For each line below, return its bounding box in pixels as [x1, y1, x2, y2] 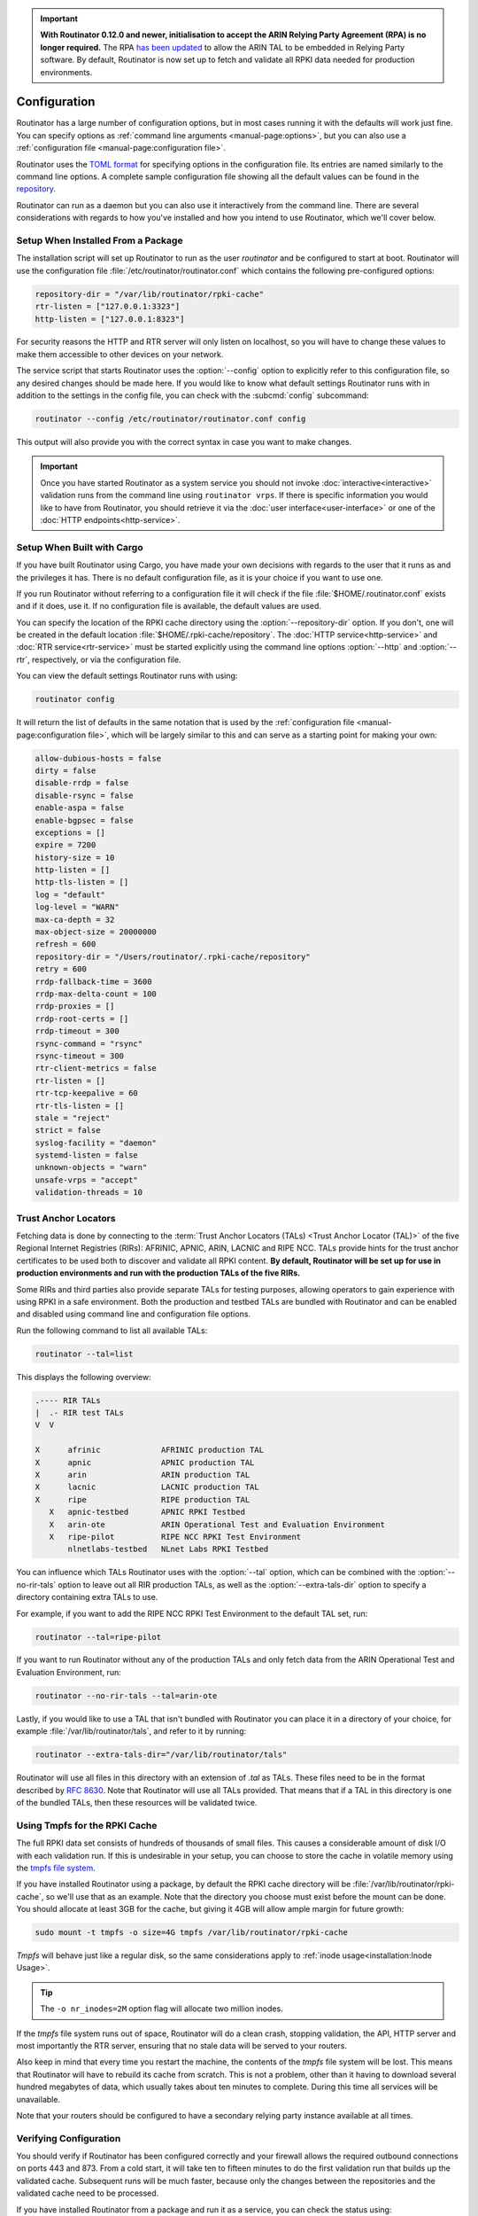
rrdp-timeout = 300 [35, 1026, 119, 1036]
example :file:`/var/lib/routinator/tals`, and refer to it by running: [16, 1726, 247, 1736]
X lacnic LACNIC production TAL [35, 1482, 260, 1493]
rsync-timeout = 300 [35, 1050, 124, 1061]
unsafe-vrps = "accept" [35, 1174, 139, 1185]
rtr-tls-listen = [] [35, 1100, 124, 1111]
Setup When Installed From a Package [16, 234, 183, 246]
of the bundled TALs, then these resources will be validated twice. [16, 1797, 258, 1807]
